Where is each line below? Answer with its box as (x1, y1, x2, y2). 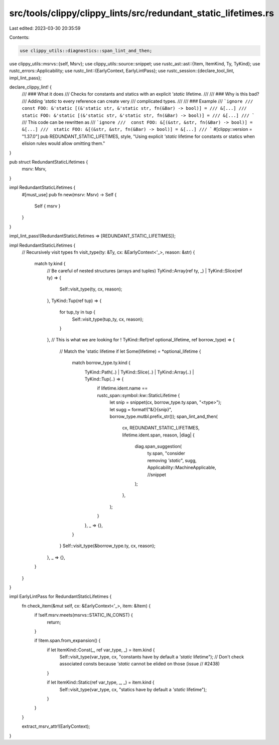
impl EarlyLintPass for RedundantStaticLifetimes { (9, 593, 112, 600)
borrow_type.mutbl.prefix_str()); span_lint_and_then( (109, 413, 218, 419)
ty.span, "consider (147, 451, 186, 457)
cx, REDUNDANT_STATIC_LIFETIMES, (122, 425, 200, 431)
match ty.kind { (34, 261, 66, 267)
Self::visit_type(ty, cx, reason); (59, 286, 122, 292)
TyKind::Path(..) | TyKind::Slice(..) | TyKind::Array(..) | (84, 369, 194, 375)
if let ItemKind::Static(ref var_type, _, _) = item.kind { (47, 680, 155, 686)
